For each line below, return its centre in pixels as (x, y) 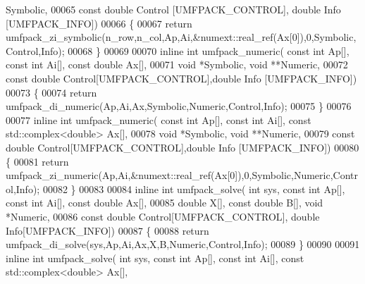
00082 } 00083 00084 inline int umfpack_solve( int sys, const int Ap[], (194, 189)
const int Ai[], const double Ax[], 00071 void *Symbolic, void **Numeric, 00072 (177, 64)
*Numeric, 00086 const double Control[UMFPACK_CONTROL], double (163, 216)
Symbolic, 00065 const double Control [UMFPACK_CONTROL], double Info (173, 9)
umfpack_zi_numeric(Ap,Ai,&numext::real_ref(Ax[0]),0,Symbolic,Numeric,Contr (182, 175)
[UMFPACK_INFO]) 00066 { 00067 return (99, 23)
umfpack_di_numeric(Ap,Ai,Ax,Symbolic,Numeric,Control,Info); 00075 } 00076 (179, 106)
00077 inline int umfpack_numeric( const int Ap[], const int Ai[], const (159, 119)
